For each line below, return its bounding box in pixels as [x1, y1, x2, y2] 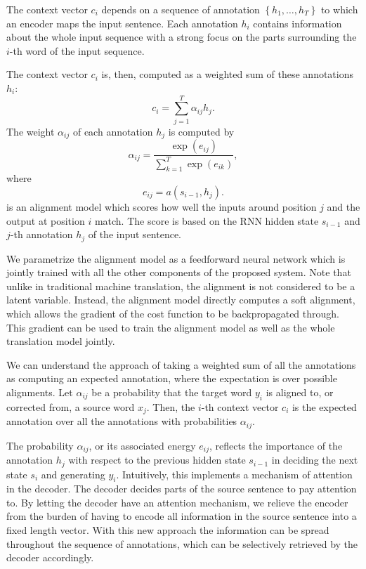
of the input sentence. [88, 227, 182, 242]
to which [320, 2, 358, 16]
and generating [41, 466, 105, 481]
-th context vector [201, 399, 279, 414]
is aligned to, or [266, 384, 334, 399]
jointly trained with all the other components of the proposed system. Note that [6, 265, 351, 280]
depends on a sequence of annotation [101, 2, 260, 16]
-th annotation [10, 227, 73, 242]
